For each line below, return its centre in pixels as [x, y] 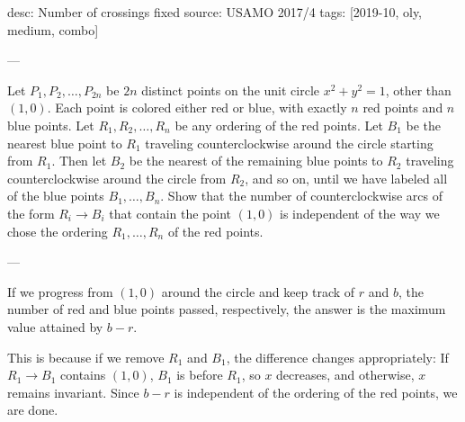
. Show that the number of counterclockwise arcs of [302, 196]
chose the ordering [58, 231]
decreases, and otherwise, [345, 375]
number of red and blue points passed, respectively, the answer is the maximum [227, 309]
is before [200, 375]
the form [31, 213]
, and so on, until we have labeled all [346, 178]
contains [83, 375]
